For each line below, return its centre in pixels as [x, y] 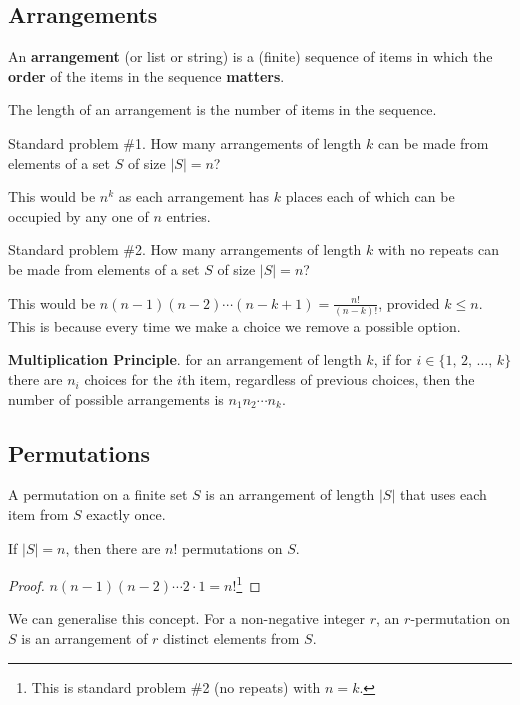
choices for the [128, 379]
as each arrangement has [194, 196]
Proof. [26, 584]
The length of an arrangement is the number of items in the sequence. [222, 109]
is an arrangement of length [290, 494]
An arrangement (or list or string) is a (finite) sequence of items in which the [250, 56]
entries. [188, 215]
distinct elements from [231, 638]
